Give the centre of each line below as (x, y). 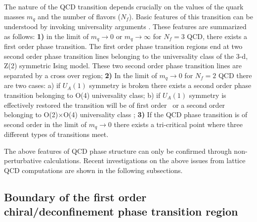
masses (14, 16)
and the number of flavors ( (79, 16)
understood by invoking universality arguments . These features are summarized (125, 26)
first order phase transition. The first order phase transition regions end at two (123, 46)
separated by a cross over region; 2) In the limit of (81, 75)
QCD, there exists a (217, 36)
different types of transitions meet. (56, 134)
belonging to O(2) (31, 114)
